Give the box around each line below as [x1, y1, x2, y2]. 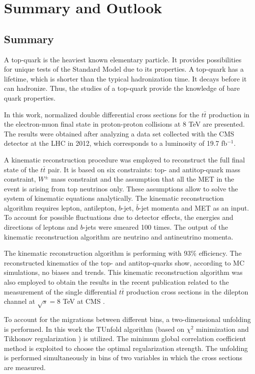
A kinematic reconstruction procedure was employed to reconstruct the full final [4, 154, 245, 164]
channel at [4, 296, 35, 306]
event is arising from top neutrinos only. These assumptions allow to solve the [4, 183, 238, 193]
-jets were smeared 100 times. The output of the [83, 222, 228, 232]
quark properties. [4, 92, 56, 103]
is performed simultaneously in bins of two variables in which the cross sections [4, 352, 242, 363]
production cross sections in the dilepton [126, 286, 249, 296]
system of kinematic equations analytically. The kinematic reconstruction [4, 193, 224, 203]
